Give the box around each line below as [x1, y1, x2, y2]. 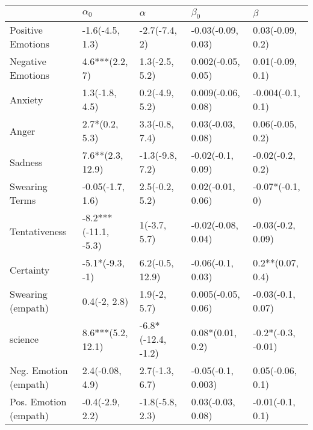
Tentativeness [10, 224, 67, 239]
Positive [10, 23, 43, 37]
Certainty [10, 262, 50, 277]
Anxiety [10, 92, 43, 106]
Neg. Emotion [10, 363, 68, 378]
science [10, 332, 39, 346]
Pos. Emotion [10, 395, 67, 409]
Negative [10, 54, 46, 69]
